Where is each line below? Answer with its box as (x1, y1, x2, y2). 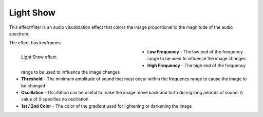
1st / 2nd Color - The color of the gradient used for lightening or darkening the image (21, 103, 192, 109)
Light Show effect (21, 54, 57, 60)
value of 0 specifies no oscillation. (21, 96, 90, 102)
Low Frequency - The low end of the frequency (147, 49, 243, 54)
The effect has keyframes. (9, 40, 62, 46)
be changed (21, 83, 46, 88)
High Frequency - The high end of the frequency (147, 62, 246, 68)
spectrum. (9, 31, 30, 36)
